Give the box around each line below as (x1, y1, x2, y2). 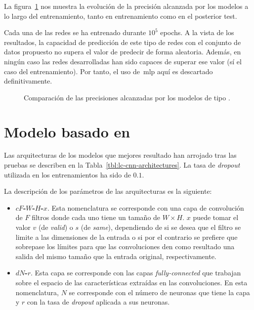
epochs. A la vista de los (160, 27, 234, 38)
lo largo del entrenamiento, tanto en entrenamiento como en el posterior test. (4, 10, 237, 21)
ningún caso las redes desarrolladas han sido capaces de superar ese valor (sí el (4, 56, 242, 66)
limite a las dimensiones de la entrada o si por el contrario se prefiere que (15, 231, 238, 242)
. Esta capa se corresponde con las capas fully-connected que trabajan (31, 267, 241, 278)
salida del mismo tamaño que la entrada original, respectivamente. (15, 251, 216, 261)
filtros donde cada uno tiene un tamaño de (32, 212, 161, 222)
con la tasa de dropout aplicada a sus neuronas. (27, 297, 170, 307)
